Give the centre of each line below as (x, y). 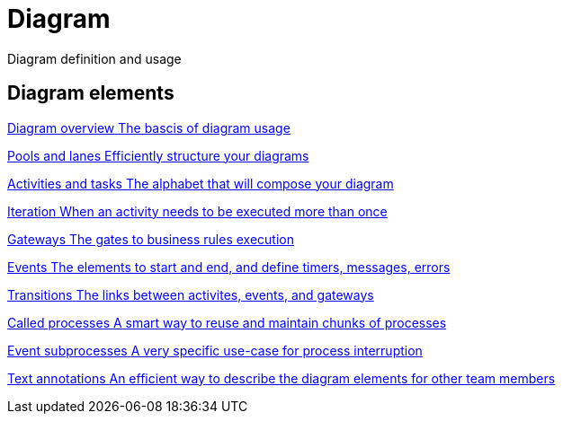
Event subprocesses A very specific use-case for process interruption (215, 350)
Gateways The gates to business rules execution (151, 239)
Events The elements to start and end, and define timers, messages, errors (229, 267)
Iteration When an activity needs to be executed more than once (197, 211)
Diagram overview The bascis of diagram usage (149, 127)
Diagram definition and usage (94, 58)
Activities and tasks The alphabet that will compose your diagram (201, 183)
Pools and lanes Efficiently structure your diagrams (158, 155)
